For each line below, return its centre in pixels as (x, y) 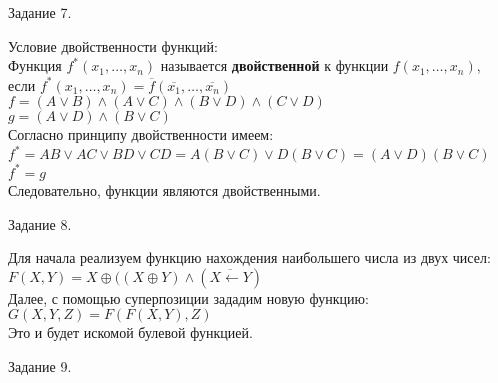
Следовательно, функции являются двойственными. (164, 189)
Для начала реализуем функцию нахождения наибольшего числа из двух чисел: (249, 257)
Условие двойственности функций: (113, 45)
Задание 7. (40, 12)
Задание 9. (40, 365)
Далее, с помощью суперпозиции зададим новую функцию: (188, 297)
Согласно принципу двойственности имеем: (141, 134)
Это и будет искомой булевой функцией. (130, 332)
